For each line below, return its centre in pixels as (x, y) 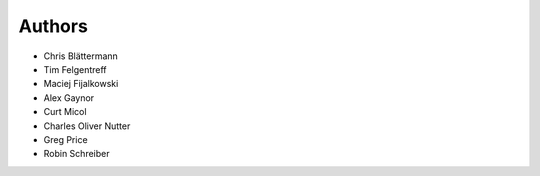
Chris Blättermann (81, 56)
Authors (53, 26)
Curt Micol (65, 112)
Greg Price (66, 139)
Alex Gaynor (69, 97)
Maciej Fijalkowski (81, 84)
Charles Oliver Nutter (87, 126)
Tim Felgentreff (75, 69)
